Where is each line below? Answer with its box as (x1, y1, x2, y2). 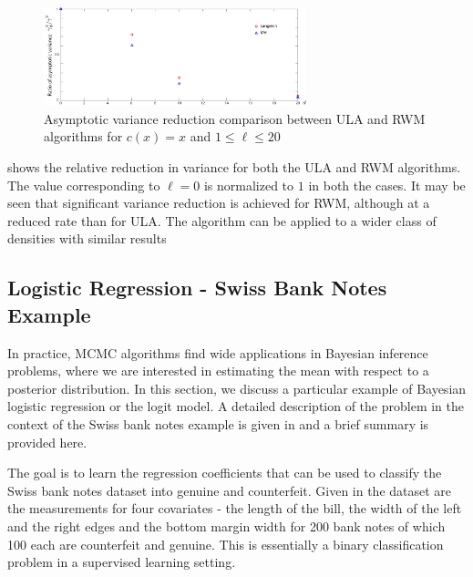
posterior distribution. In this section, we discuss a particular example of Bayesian (7, 378, 467, 397)
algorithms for (44, 127, 123, 146)
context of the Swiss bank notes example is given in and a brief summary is (7, 415, 429, 433)
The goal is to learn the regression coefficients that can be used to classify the (7, 463, 442, 482)
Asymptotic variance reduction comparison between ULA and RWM (44, 108, 426, 128)
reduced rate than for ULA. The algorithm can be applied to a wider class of (7, 211, 437, 230)
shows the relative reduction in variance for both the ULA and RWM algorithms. (7, 158, 461, 177)
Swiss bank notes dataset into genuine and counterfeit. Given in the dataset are (7, 480, 452, 500)
